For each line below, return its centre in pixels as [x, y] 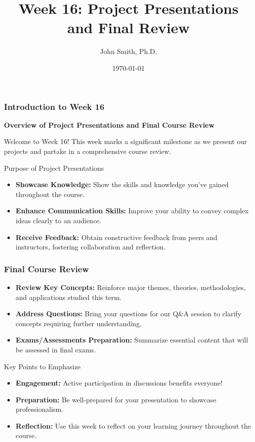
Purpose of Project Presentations [54, 168]
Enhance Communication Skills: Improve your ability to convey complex [132, 211]
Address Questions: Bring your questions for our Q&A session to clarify [128, 314]
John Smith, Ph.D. [128, 51]
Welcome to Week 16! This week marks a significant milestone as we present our [126, 141]
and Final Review [128, 27]
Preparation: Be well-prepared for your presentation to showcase [116, 399]
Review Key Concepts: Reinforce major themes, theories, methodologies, [131, 287]
